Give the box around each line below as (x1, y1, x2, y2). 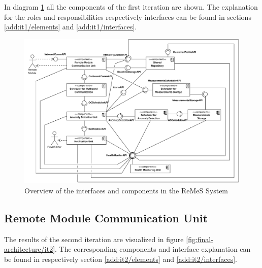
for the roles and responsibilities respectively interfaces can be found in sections (4, 11, 251, 22)
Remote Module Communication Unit (4, 210, 208, 225)
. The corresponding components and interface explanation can (55, 244, 251, 254)
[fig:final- (186, 233, 213, 244)
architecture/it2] (4, 244, 55, 254)
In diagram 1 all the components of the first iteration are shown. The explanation (4, 2, 258, 12)
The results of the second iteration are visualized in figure (4, 233, 184, 244)
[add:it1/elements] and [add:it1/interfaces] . (4, 21, 137, 32)
